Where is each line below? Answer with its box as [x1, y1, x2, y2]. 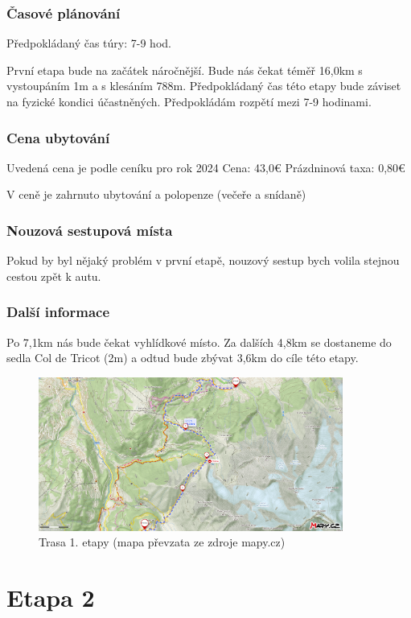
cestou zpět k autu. [6, 267, 101, 284]
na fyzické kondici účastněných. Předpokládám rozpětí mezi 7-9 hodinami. [6, 93, 372, 109]
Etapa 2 [6, 581, 95, 614]
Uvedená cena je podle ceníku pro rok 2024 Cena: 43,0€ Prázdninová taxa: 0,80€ [6, 159, 405, 175]
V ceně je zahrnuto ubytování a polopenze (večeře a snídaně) [6, 186, 306, 203]
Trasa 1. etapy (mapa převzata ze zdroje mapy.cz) [39, 534, 286, 550]
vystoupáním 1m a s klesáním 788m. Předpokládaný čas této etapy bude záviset [6, 77, 401, 94]
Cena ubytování [6, 127, 110, 147]
